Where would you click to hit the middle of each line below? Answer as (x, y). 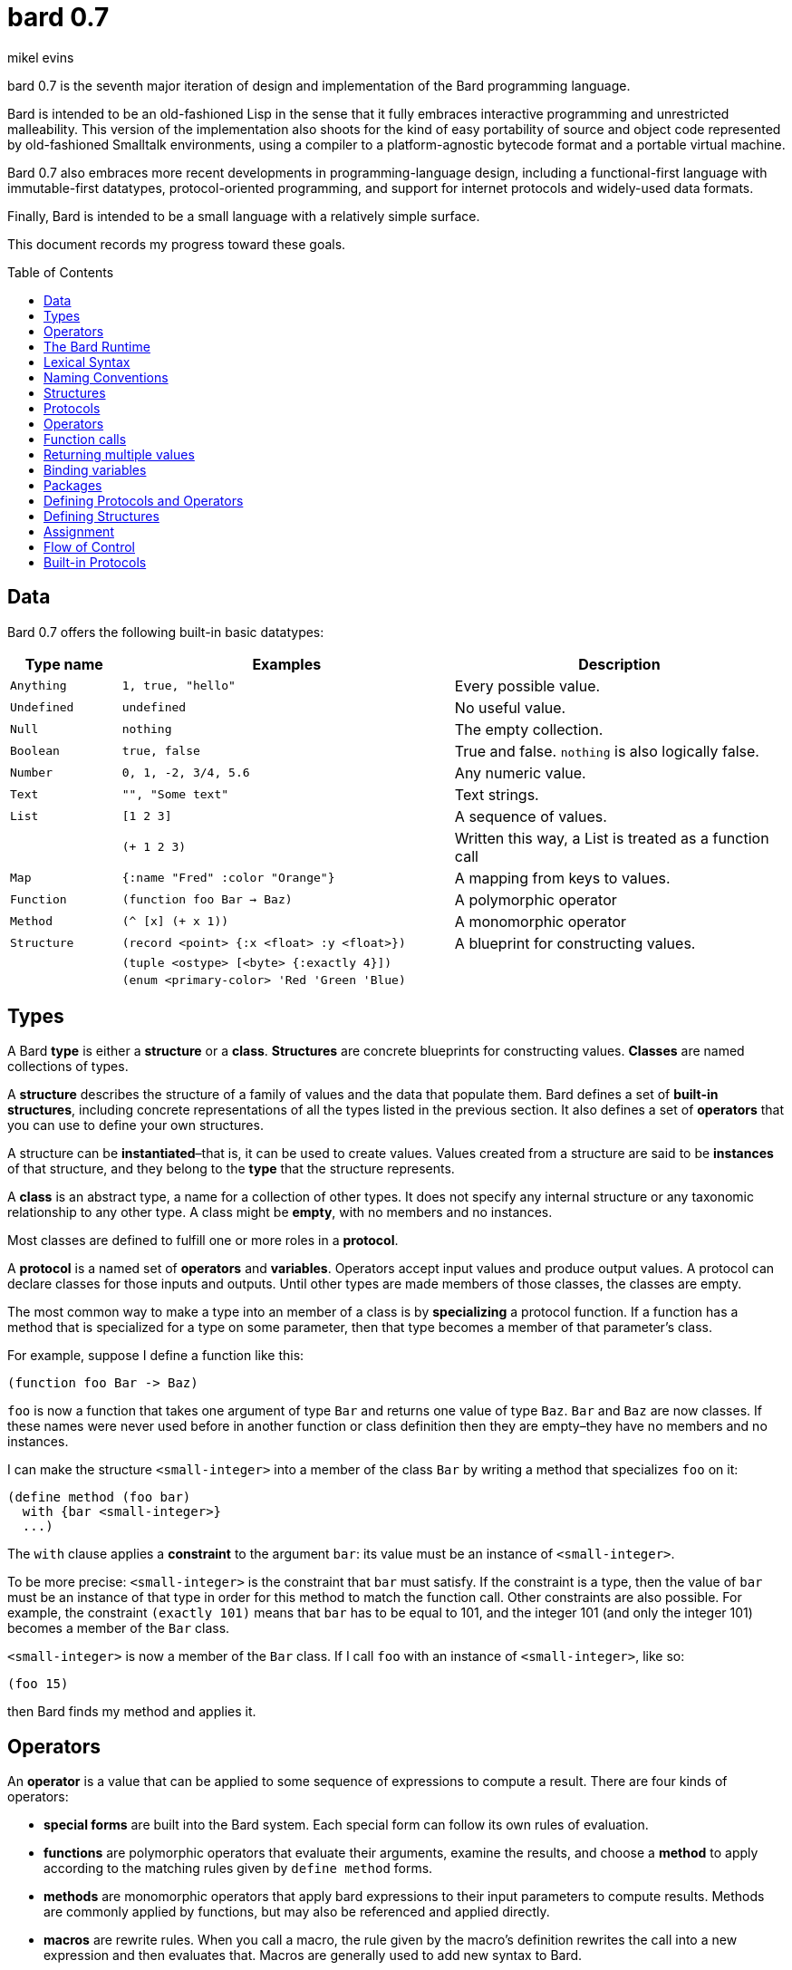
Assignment (79, 531)
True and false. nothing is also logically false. (607, 751)
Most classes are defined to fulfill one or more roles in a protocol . (203, 1241)
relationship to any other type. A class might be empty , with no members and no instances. (280, 1212)
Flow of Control (90, 546)
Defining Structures (101, 516)
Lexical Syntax (87, 362)
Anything (39, 686)
